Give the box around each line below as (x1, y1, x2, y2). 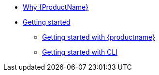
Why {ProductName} (23, 3, 89, 11)
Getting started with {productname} (42, 33, 155, 41)
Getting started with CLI (42, 48, 118, 56)
